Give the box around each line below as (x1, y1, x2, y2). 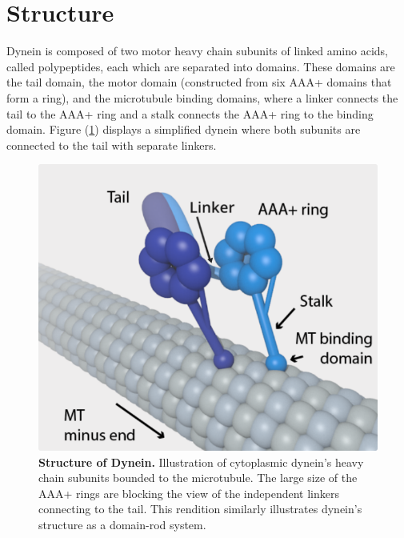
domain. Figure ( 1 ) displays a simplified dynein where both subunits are (6, 121, 361, 138)
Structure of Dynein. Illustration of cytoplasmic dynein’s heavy (38, 453, 364, 470)
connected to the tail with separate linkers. (6, 136, 217, 153)
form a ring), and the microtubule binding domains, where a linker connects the (6, 89, 398, 106)
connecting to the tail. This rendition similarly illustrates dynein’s (38, 500, 362, 517)
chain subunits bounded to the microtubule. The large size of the (38, 469, 358, 486)
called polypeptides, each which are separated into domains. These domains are (6, 58, 395, 74)
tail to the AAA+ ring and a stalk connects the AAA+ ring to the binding (6, 105, 374, 122)
